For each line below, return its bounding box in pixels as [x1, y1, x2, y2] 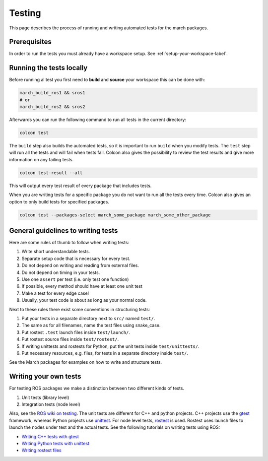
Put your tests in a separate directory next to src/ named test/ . [21, 316, 155, 321]
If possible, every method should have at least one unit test [21, 283, 142, 289]
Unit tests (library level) [21, 395, 69, 400]
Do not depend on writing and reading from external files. [21, 263, 139, 268]
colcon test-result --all [19, 170, 83, 176]
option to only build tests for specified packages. [9, 198, 109, 204]
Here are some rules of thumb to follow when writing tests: [9, 240, 129, 246]
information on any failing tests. [9, 156, 74, 162]
